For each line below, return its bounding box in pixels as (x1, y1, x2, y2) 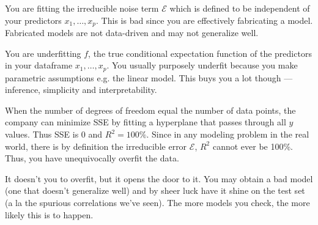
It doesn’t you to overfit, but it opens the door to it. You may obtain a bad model (5, 172, 313, 185)
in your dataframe (5, 59, 73, 72)
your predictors (5, 13, 62, 26)
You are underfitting (5, 46, 81, 59)
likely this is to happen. (5, 208, 94, 221)
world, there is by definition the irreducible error (5, 139, 187, 152)
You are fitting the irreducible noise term (5, 2, 159, 14)
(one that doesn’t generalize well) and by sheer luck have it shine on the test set (5, 184, 305, 197)
